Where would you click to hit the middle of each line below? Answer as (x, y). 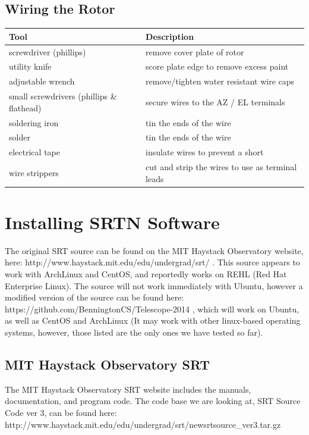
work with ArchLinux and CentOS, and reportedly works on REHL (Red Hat (146, 274)
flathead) (25, 107)
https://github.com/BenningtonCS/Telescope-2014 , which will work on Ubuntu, (152, 309)
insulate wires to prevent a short (205, 152)
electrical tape (34, 152)
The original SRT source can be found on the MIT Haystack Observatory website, (154, 250)
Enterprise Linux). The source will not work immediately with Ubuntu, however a (154, 285)
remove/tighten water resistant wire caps (220, 81)
